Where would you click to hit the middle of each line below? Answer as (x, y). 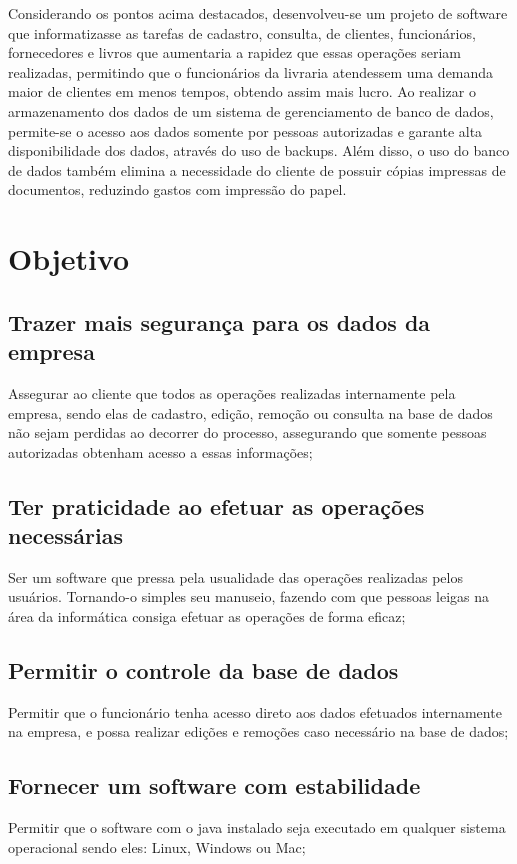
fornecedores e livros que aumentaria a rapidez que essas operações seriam (235, 52)
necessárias (66, 535)
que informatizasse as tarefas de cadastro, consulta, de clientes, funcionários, (242, 32)
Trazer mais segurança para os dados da (219, 321)
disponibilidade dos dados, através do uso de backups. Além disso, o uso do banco (259, 150)
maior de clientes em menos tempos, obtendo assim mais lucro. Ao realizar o (242, 91)
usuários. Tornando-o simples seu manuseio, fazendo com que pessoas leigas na (249, 596)
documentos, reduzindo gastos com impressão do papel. (177, 189)
